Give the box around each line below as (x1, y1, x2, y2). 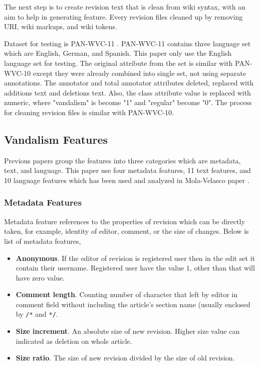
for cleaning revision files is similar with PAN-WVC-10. (4, 107, 174, 117)
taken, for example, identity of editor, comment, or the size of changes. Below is (4, 226, 249, 236)
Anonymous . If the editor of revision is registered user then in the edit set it (16, 252, 255, 263)
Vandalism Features (4, 131, 108, 147)
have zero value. (16, 272, 65, 283)
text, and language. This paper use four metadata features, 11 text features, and (4, 165, 251, 175)
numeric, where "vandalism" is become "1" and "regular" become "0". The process (4, 97, 252, 108)
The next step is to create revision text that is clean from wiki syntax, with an (4, 2, 245, 12)
